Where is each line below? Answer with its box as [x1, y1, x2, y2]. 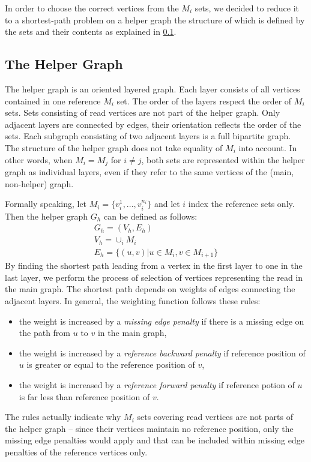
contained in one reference [5, 94, 101, 107]
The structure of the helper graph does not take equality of [5, 141, 223, 154]
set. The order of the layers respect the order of [116, 94, 292, 107]
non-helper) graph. [5, 177, 74, 190]
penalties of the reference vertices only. [5, 445, 148, 458]
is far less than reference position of [19, 390, 150, 403]
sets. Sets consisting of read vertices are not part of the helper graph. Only [5, 106, 280, 119]
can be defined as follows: [103, 209, 198, 222]
